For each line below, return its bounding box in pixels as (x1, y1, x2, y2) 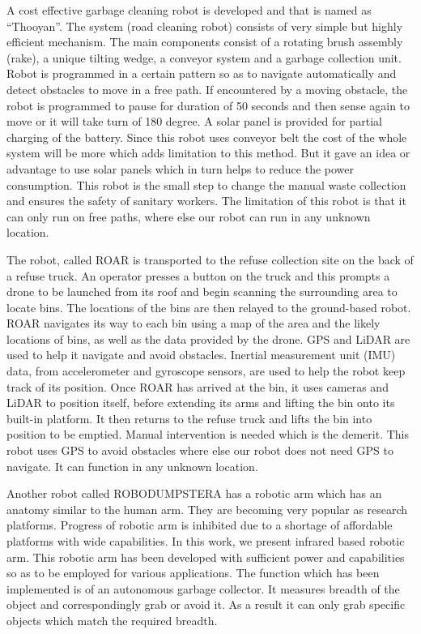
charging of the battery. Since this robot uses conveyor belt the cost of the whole (6, 128, 407, 145)
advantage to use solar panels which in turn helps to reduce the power (6, 160, 355, 177)
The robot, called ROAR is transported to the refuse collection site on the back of (6, 251, 414, 268)
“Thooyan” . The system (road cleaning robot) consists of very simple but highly (6, 17, 403, 34)
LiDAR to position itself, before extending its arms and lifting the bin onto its (6, 394, 395, 411)
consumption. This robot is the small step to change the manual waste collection (6, 176, 406, 193)
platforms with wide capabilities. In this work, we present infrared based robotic (6, 533, 405, 549)
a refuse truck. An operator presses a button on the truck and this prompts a (6, 267, 390, 284)
